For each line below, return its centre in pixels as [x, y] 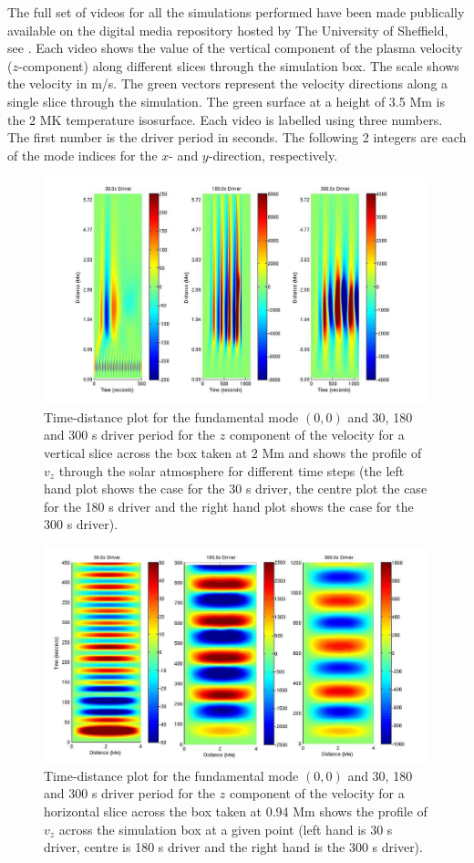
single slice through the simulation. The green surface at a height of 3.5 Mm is [226, 101]
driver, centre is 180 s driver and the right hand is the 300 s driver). [233, 847]
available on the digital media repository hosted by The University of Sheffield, [228, 30]
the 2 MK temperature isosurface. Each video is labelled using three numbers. [225, 119]
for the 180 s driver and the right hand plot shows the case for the [229, 506]
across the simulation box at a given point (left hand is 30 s [226, 829]
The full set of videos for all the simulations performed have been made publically [236, 12]
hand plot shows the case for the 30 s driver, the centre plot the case [236, 489]
